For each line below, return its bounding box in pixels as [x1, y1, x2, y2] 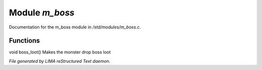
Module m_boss [9, 7, 75, 18]
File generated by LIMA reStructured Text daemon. [9, 58, 111, 64]
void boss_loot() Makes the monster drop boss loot [9, 49, 111, 55]
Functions [9, 37, 40, 45]
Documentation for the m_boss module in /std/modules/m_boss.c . [9, 24, 141, 30]
